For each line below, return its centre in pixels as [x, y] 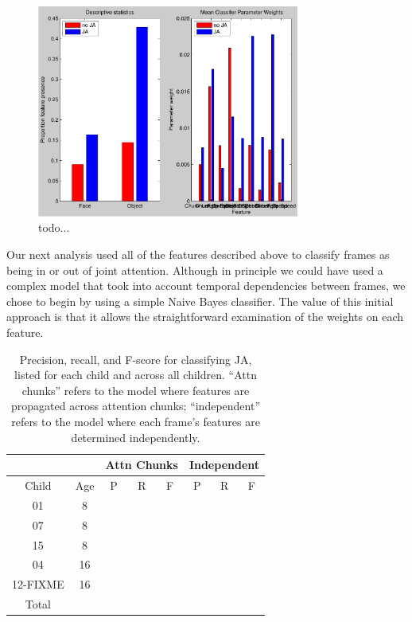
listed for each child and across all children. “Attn [136, 375]
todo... [54, 227]
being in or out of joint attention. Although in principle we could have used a [195, 270]
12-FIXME [38, 584]
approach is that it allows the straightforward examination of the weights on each [205, 317]
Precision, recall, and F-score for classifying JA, [136, 359]
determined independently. [136, 437]
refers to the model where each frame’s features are [136, 421]
